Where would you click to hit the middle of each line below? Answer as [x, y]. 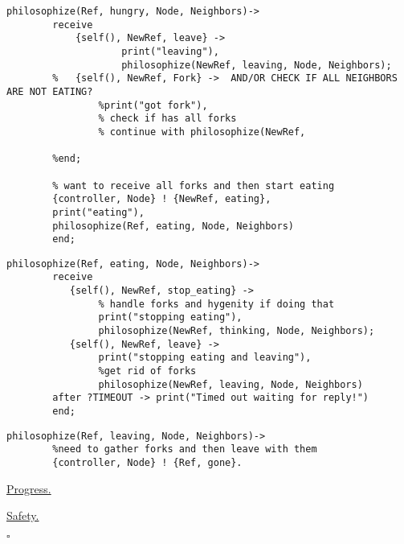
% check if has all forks [167, 119]
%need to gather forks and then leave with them [185, 449]
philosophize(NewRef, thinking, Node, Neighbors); [237, 331]
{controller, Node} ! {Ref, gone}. [147, 463]
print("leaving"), [170, 51]
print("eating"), [98, 212]
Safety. [23, 515]
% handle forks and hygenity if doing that [216, 304]
